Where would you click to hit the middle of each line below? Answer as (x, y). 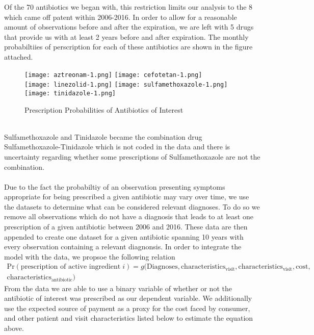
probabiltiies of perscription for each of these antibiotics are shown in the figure (128, 47)
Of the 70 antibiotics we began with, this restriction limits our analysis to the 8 (128, 7)
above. (14, 328)
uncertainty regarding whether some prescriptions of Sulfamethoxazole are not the (132, 156)
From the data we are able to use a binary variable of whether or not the (118, 288)
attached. (19, 56)
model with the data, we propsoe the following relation (90, 256)
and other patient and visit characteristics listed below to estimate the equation (129, 318)
